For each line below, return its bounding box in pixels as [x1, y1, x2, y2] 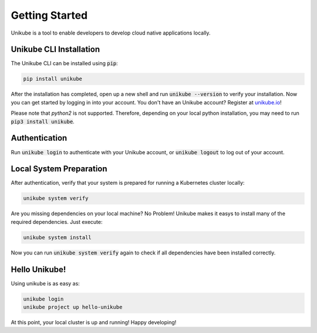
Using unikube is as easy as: [11, 280, 80, 287]
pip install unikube [23, 76, 82, 82]
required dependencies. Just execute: [11, 218, 103, 225]
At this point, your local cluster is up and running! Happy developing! [11, 319, 177, 325]
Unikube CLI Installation [11, 45, 100, 55]
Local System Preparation [11, 164, 108, 174]
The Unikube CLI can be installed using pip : [11, 60, 119, 67]
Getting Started [11, 9, 88, 22]
